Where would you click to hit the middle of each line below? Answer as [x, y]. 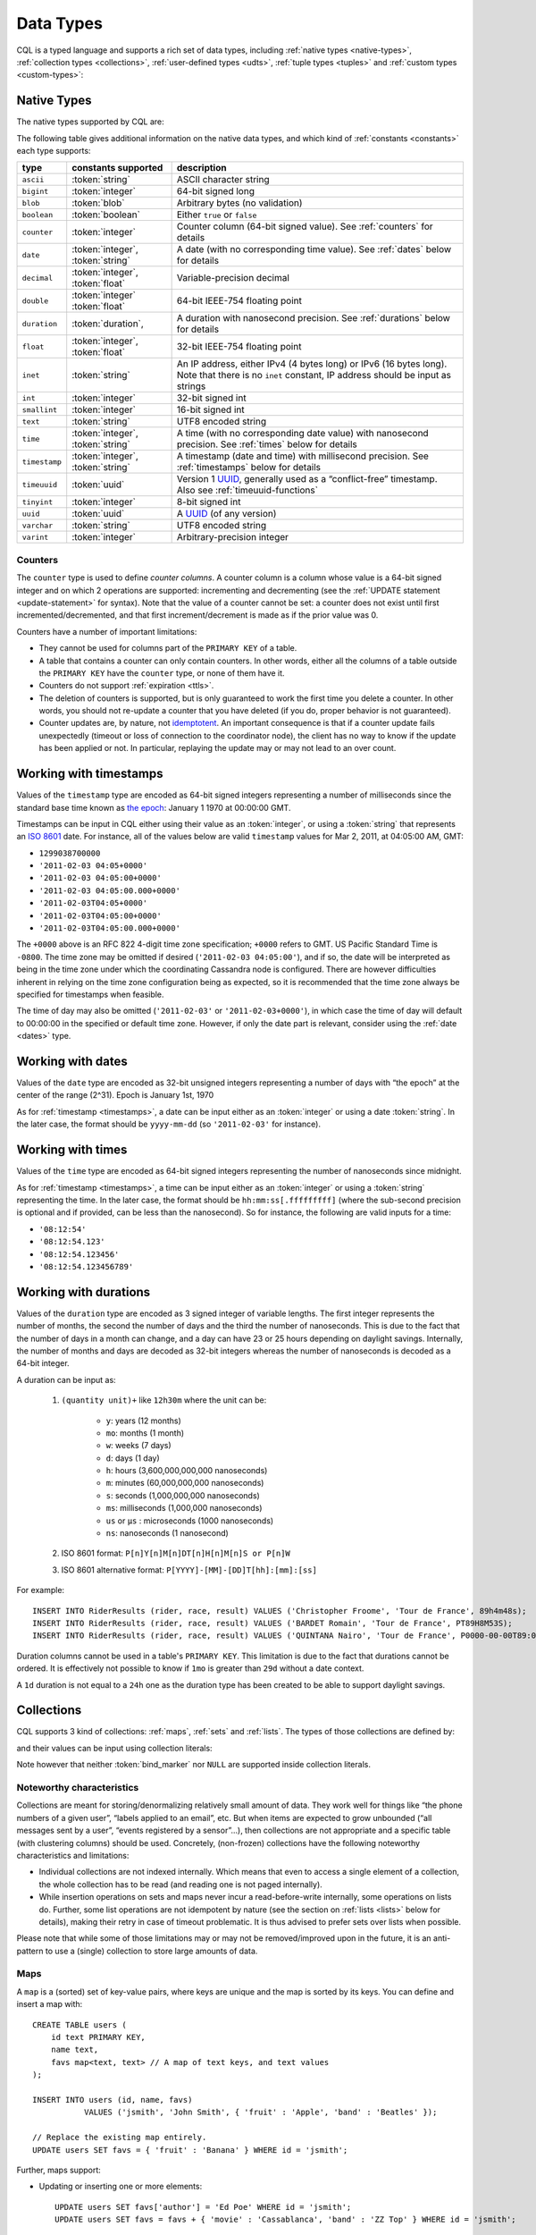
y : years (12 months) [144, 1421]
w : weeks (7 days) [138, 1446]
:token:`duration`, [108, 324]
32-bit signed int [211, 398]
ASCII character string [223, 180]
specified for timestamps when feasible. [90, 994]
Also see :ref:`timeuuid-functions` [247, 490]
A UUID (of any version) [226, 514]
